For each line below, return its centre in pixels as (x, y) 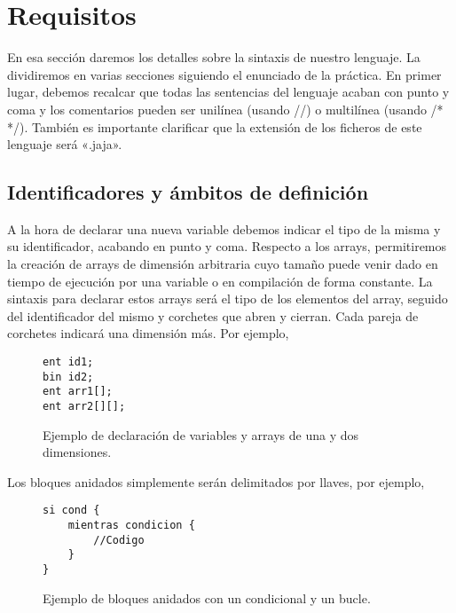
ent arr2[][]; (84, 407)
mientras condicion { (131, 526)
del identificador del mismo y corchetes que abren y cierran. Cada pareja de (213, 315)
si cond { (71, 511)
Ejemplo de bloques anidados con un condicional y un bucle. (207, 597)
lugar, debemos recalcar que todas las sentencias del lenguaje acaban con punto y (228, 92)
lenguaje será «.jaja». (65, 144)
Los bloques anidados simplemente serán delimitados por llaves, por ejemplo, (216, 481)
